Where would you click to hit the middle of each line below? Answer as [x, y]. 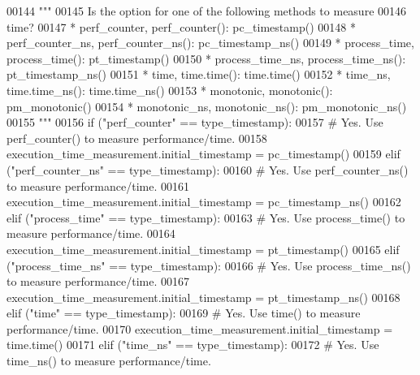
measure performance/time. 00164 [91, 233]
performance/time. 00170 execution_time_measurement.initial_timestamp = [200, 328]
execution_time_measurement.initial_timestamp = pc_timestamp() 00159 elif [204, 154]
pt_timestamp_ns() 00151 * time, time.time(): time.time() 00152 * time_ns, [199, 74]
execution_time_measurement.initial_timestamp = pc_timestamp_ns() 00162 [204, 202]
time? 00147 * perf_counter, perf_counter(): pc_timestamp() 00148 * [181, 26]
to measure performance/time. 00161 [98, 185]
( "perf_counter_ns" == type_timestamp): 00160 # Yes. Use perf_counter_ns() [208, 169]
